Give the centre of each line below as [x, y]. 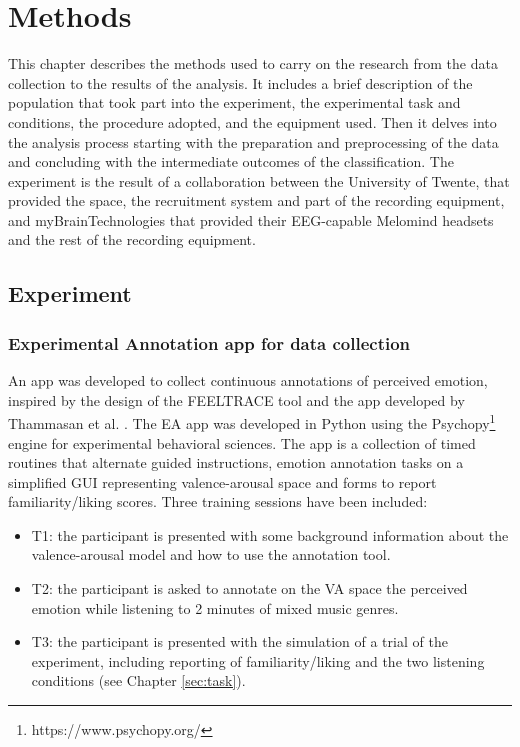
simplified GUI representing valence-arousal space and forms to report [222, 481]
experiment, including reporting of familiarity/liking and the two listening [258, 660]
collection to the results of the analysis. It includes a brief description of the [240, 82]
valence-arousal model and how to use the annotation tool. [211, 554]
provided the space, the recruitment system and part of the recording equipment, [256, 200]
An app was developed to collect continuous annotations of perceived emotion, [248, 380]
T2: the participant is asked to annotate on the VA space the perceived [249, 588]
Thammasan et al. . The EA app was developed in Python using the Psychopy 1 [252, 421]
